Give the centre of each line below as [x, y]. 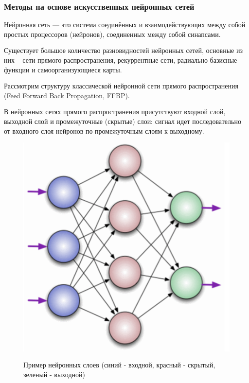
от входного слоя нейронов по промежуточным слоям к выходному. [104, 131]
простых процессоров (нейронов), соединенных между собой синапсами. [112, 34]
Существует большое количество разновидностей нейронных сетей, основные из [123, 50]
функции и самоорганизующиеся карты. [63, 69]
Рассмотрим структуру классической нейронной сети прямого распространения [121, 86]
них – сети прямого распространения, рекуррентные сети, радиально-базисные [121, 60]
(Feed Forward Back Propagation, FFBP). [67, 95]
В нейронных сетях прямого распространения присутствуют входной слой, [115, 112]
